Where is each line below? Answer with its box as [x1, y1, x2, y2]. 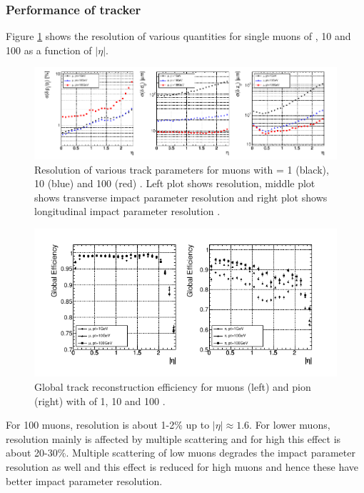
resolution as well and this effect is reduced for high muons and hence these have [6, 459, 359, 474]
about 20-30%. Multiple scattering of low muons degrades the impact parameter [6, 445, 355, 460]
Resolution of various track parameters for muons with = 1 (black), [34, 161, 329, 176]
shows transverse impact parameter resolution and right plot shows [34, 189, 328, 204]
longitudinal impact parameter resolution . [34, 204, 221, 219]
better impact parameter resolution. [6, 473, 163, 488]
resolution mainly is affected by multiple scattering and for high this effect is [6, 431, 341, 446]
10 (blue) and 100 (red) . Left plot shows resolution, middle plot [34, 176, 315, 191]
